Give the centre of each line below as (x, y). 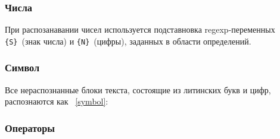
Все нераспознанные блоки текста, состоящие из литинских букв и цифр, (138, 89)
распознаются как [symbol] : (57, 101)
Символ (22, 67)
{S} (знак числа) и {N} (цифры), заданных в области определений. (128, 41)
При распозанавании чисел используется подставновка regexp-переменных (140, 29)
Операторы (30, 127)
